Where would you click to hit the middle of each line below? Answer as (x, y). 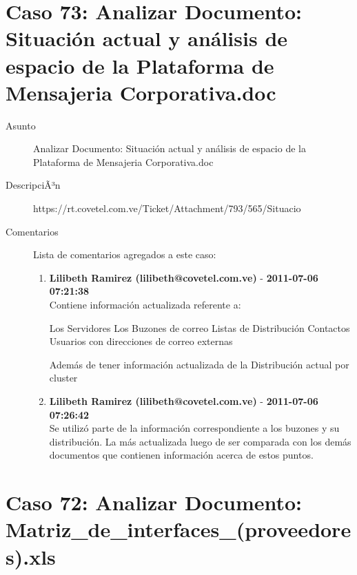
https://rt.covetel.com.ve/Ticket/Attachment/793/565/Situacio (167, 208)
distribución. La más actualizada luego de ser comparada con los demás (200, 441)
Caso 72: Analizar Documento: (154, 502)
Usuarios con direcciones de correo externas (141, 341)
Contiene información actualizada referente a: (145, 305)
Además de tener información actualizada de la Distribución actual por (199, 364)
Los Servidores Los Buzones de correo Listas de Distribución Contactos (200, 327)
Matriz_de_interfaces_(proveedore (178, 529)
